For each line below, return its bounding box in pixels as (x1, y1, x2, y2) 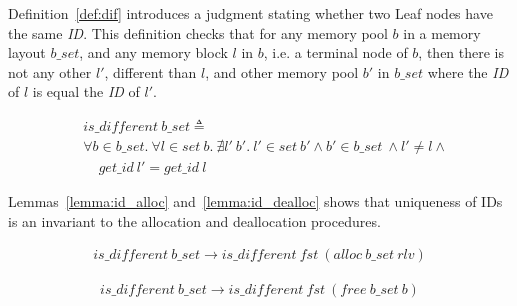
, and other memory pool (205, 61, 359, 82)
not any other (8, 61, 92, 82)
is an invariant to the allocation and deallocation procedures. (8, 210, 381, 231)
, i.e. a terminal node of (263, 42, 408, 63)
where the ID (427, 61, 509, 82)
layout (8, 42, 46, 63)
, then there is (418, 42, 505, 63)
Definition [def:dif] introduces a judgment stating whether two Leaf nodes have (8, 3, 493, 23)
